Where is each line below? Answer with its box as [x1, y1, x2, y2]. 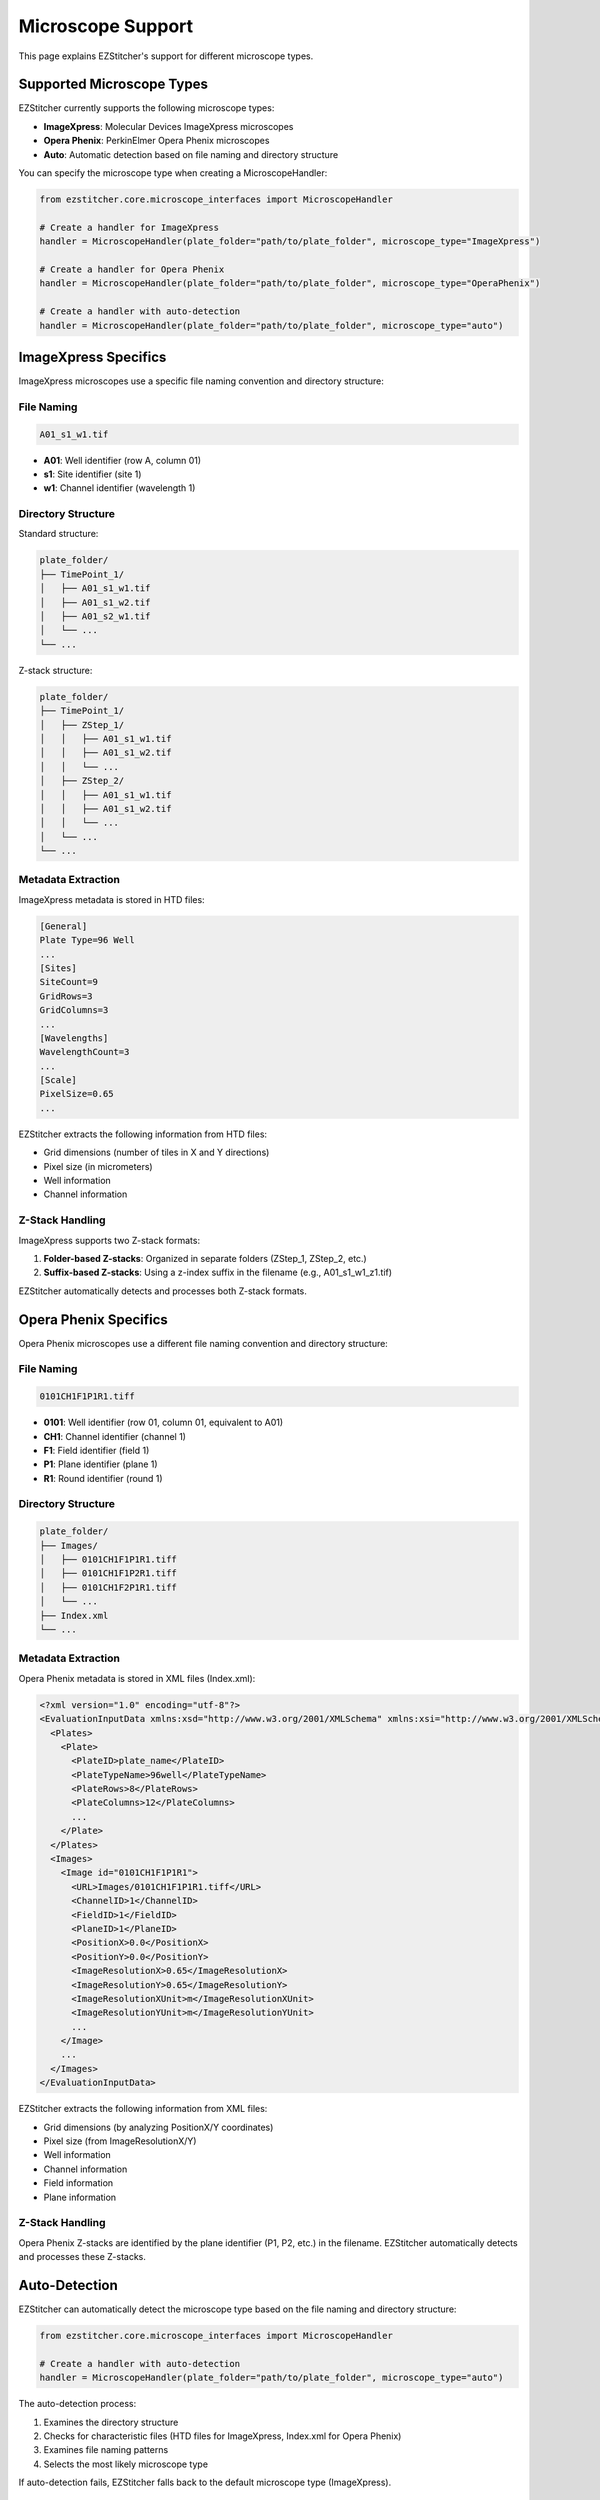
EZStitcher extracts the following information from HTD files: [18, 1128, 268, 1140]
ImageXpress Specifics [18, 348, 167, 365]
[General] [39, 920, 88, 932]
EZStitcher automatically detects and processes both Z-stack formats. [18, 1285, 307, 1297]
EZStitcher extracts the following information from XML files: [18, 2103, 268, 2115]
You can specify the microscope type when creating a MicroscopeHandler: [18, 167, 328, 179]
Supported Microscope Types [18, 76, 209, 93]
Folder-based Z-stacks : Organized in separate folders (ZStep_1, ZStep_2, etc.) [43, 1252, 367, 1264]
